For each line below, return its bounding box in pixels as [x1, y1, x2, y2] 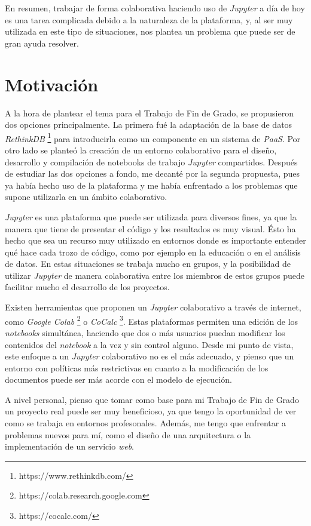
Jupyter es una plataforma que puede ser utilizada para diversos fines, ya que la [5, 210, 297, 223]
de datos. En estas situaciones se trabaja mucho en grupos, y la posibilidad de [5, 257, 291, 270]
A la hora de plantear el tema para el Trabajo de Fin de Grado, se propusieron [5, 106, 294, 119]
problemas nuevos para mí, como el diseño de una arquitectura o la [5, 428, 251, 441]
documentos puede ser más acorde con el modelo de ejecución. [5, 373, 232, 386]
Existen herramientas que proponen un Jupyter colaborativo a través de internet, [5, 301, 301, 313]
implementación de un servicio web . [5, 440, 134, 453]
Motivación [5, 72, 99, 96]
